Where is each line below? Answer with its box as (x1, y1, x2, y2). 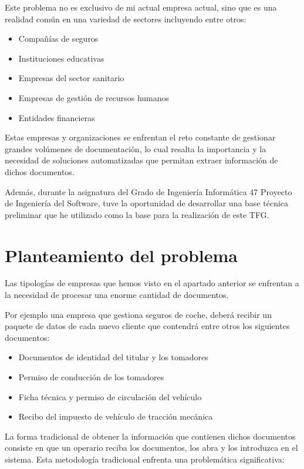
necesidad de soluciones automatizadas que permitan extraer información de (5, 154, 278, 166)
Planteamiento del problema (5, 243, 238, 267)
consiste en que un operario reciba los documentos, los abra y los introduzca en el (5, 441, 298, 454)
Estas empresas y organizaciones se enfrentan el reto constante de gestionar (5, 131, 276, 143)
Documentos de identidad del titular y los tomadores (18, 351, 208, 363)
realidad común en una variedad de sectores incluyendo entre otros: (5, 12, 246, 25)
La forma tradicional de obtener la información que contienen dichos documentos (5, 430, 296, 442)
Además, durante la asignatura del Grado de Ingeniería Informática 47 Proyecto (5, 185, 292, 197)
